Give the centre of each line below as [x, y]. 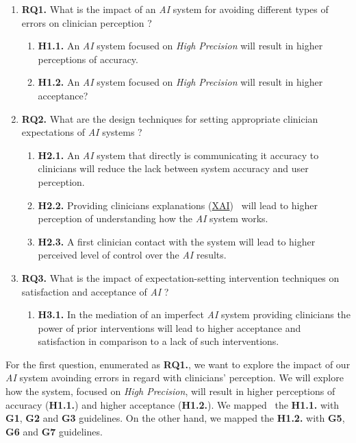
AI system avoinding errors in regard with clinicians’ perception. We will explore [175, 378]
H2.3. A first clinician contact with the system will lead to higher [177, 241]
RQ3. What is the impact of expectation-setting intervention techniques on [180, 277]
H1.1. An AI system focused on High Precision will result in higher [180, 46]
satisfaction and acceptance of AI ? [95, 291]
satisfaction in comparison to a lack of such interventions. [158, 341]
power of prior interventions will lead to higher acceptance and [169, 327]
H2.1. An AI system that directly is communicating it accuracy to [178, 155]
